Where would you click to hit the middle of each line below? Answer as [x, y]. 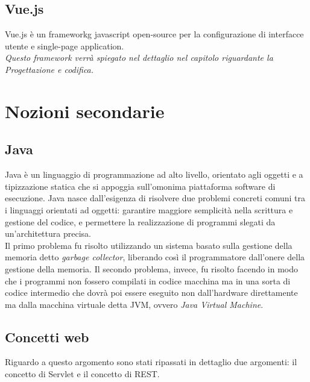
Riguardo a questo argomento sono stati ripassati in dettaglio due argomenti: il [151, 362]
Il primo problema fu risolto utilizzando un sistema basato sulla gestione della [149, 245]
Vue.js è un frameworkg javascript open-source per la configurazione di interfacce [154, 34]
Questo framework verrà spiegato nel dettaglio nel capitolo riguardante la [139, 58]
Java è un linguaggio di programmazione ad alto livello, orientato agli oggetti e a [154, 174]
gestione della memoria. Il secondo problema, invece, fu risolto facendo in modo [152, 268]
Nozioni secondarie [85, 111]
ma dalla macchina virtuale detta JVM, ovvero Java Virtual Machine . [134, 304]
